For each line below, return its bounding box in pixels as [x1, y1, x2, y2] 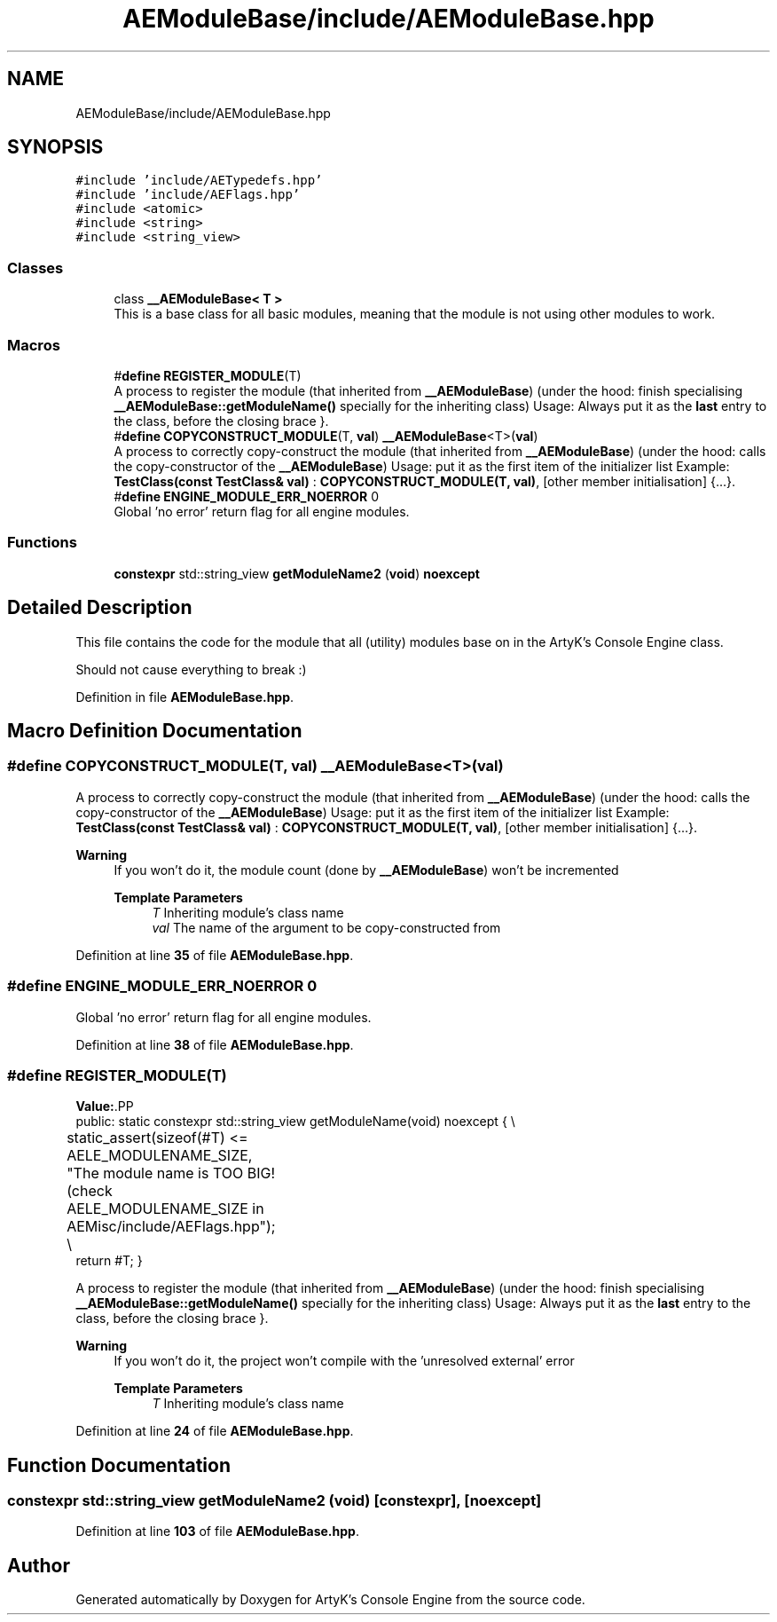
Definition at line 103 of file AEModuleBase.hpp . [75, 1524, 359, 1539]
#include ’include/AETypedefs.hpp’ [75, 173, 323, 188]
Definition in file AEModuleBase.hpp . [75, 689, 294, 705]
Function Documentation [7, 1453, 231, 1476]
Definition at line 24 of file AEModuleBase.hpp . [75, 1423, 354, 1439]
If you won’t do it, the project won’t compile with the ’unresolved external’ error [114, 1353, 575, 1369]
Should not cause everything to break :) [75, 661, 307, 677]
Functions [7, 533, 77, 552]
